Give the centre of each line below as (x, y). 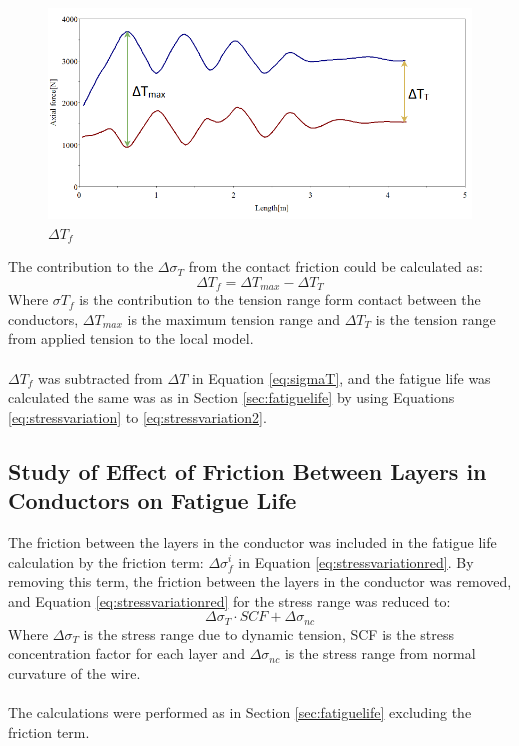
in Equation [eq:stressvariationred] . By (356, 561)
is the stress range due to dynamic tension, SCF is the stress (269, 633)
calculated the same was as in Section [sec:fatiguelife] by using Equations (231, 397)
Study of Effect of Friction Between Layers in (247, 470)
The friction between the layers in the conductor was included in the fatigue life (252, 541)
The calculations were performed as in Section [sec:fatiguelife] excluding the (240, 712)
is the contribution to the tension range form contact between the (280, 299)
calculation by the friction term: (106, 561)
